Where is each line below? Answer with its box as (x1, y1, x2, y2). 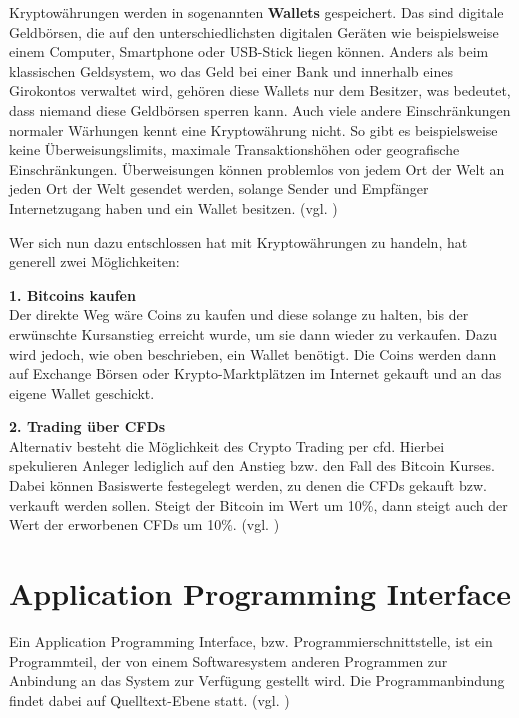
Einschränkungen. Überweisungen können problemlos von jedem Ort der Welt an (9, 158, 505, 179)
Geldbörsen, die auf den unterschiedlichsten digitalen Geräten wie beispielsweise (9, 21, 499, 42)
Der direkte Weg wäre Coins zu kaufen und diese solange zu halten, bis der (9, 304, 469, 325)
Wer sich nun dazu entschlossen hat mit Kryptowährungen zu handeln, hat (9, 231, 468, 252)
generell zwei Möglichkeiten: (9, 251, 180, 272)
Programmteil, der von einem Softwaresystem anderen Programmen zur (9, 650, 448, 671)
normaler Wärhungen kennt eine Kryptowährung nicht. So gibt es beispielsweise (9, 119, 498, 140)
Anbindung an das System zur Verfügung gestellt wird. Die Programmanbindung (9, 670, 505, 691)
